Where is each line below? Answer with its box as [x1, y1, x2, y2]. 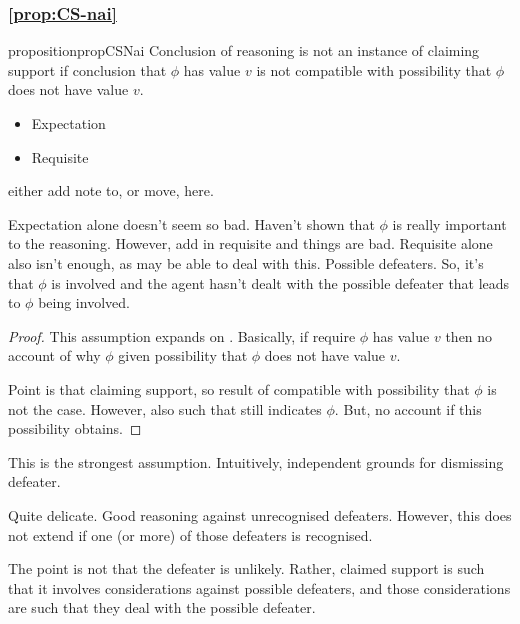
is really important [392, 213, 507, 234]
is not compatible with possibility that [256, 59, 492, 80]
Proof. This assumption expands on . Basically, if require [8, 325, 356, 346]
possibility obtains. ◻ [8, 418, 142, 439]
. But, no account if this [334, 398, 482, 419]
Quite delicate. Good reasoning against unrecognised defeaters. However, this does [8, 504, 512, 525]
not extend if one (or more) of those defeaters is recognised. [8, 524, 373, 545]
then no [445, 325, 493, 346]
